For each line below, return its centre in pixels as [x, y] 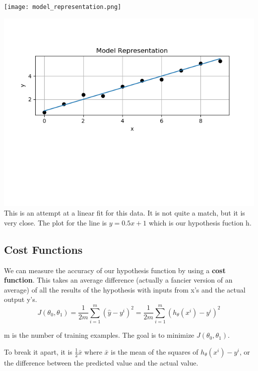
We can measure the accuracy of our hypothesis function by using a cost [115, 270]
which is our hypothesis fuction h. [200, 222]
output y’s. [21, 299]
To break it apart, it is [38, 351]
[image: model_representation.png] [63, 7]
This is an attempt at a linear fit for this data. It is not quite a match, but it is [125, 213]
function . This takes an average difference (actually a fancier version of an [118, 280]
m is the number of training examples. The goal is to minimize [99, 335]
